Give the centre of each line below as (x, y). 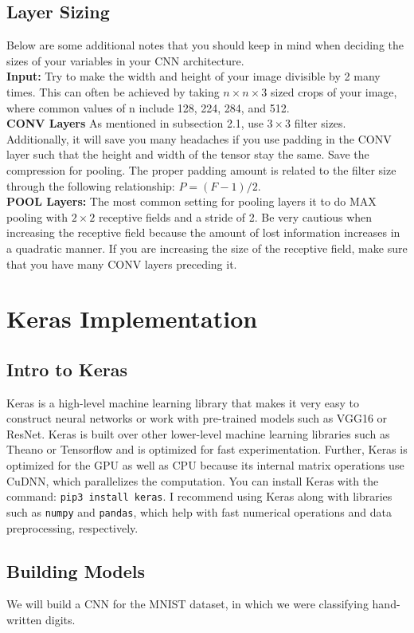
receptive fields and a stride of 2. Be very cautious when (235, 216)
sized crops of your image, (334, 91)
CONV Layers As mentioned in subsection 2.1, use (135, 123)
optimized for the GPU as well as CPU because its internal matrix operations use (205, 465)
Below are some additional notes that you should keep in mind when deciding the (205, 45)
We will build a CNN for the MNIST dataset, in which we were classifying (187, 604)
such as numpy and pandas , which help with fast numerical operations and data (199, 511)
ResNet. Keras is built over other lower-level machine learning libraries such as (198, 433)
